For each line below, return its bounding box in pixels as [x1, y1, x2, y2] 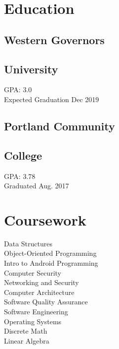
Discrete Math [4, 326, 47, 336]
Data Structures [4, 238, 52, 248]
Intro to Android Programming [4, 258, 98, 268]
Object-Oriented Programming [4, 248, 97, 258]
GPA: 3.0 [4, 84, 32, 95]
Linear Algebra [4, 335, 49, 346]
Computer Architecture [4, 287, 75, 297]
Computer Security [4, 267, 61, 278]
